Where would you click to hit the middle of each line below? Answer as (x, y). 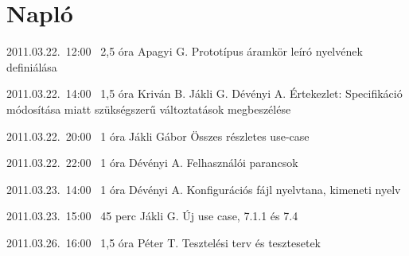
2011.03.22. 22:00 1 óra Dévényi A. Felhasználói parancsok (152, 163)
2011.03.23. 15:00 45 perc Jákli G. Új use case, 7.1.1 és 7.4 (152, 216)
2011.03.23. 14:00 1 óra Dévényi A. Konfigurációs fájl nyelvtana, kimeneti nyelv (204, 189)
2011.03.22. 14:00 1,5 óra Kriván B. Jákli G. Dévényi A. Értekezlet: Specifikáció (204, 93)
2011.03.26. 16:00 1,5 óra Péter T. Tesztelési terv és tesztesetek (164, 242)
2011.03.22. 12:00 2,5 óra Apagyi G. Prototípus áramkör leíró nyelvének (185, 51)
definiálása (32, 66)
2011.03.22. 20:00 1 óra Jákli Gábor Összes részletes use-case (158, 136)
